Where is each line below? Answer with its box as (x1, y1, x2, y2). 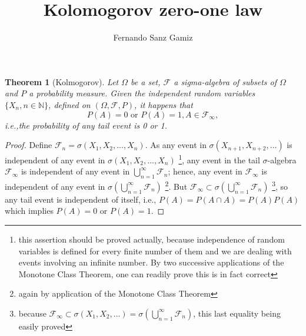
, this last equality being (193, 307, 281, 319)
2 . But (165, 179, 188, 192)
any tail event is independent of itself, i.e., (5, 193, 157, 205)
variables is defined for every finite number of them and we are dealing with (18, 244, 292, 257)
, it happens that (134, 98, 193, 110)
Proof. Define (5, 139, 52, 151)
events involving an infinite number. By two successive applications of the (18, 256, 284, 268)
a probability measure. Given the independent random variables (29, 87, 255, 99)
